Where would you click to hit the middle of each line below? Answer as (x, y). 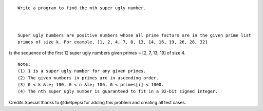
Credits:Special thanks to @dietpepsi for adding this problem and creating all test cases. (97, 102)
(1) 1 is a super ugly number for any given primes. (82, 71)
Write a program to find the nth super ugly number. (82, 8)
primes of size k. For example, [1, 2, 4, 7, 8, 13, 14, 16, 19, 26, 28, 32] (113, 42)
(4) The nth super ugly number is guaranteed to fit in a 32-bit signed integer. (118, 92)
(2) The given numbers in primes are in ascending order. (88, 78)
